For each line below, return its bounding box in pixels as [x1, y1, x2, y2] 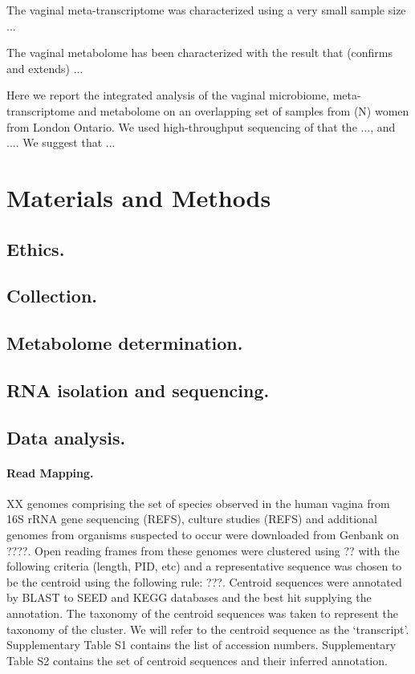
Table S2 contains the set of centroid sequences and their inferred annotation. [6, 652, 388, 668]
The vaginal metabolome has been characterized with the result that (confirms [6, 44, 393, 61]
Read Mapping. [6, 464, 94, 481]
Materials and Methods [6, 181, 271, 213]
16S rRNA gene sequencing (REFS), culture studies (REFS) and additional [6, 510, 377, 527]
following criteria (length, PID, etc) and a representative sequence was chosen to [6, 558, 402, 575]
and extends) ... [6, 59, 83, 76]
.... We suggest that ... [6, 134, 116, 151]
